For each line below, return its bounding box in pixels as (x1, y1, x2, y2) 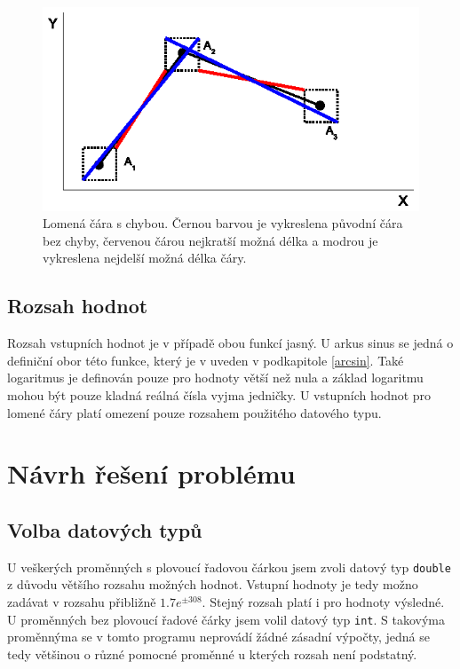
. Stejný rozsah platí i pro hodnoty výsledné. (202, 593, 445, 611)
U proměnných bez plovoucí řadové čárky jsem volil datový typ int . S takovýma (7, 610, 446, 628)
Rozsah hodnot (7, 292, 148, 319)
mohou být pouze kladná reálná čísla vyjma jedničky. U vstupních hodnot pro (7, 386, 432, 405)
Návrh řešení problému (7, 455, 296, 492)
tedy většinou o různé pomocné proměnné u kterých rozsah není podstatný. (7, 644, 417, 663)
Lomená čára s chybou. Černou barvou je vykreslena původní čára (43, 214, 403, 232)
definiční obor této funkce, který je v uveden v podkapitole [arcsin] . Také (7, 350, 404, 369)
